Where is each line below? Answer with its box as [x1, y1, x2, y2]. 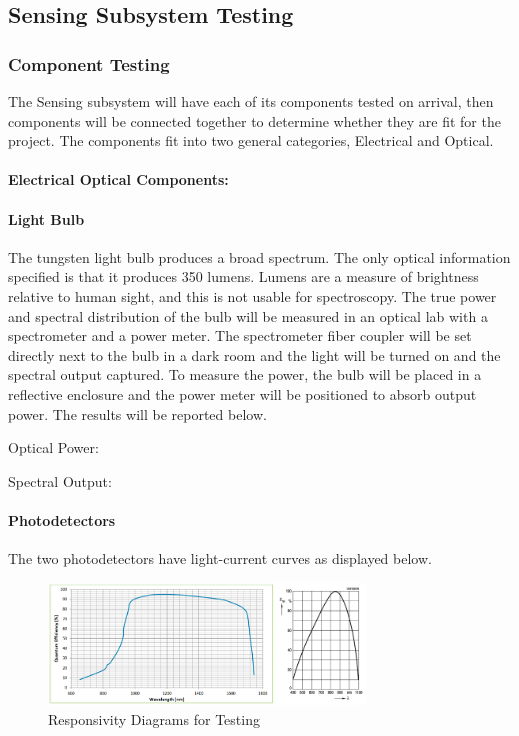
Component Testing [8, 51, 170, 76]
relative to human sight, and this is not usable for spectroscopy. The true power [8, 285, 497, 306]
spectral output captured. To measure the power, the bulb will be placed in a [8, 364, 482, 385]
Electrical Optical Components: [8, 169, 229, 190]
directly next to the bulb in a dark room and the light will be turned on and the [8, 344, 501, 365]
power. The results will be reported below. [8, 403, 267, 424]
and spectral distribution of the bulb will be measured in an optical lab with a [8, 305, 488, 326]
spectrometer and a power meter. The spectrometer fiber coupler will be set [8, 325, 472, 346]
